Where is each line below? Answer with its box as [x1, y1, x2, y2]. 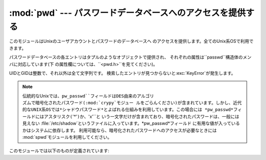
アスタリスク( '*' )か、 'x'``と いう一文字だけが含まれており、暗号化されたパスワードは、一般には [43, 113, 239, 119]
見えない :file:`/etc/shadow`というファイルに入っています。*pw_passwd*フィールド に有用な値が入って [22, 121, 232, 127]
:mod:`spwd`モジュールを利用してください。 [22, 134, 112, 140]
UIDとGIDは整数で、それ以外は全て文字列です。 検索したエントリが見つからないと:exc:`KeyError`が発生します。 [9, 70, 236, 76]
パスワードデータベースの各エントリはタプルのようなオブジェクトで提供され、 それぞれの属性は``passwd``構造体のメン [9, 54, 252, 60]
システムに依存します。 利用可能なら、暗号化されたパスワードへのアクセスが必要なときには [31, 127, 217, 133]
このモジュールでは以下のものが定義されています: [9, 148, 109, 154]
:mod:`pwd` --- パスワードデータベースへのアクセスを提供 [9, 7, 246, 18]
